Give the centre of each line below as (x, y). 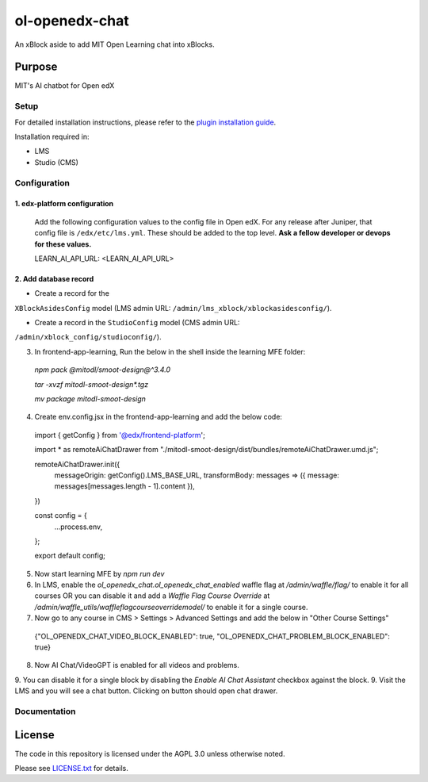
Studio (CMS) (57, 162)
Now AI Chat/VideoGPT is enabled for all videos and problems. (137, 665)
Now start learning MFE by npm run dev (99, 573)
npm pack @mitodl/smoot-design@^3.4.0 (102, 370)
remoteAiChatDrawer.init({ (77, 464)
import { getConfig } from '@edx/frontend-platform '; (120, 435)
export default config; (70, 556)
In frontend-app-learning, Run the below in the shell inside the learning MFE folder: (170, 351)
